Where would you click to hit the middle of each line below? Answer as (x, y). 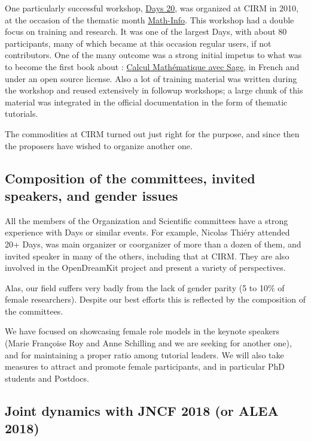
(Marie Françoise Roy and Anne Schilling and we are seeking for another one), (148, 343)
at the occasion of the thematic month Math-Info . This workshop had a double (150, 19)
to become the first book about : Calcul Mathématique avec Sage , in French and (152, 66)
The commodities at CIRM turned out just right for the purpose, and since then (152, 133)
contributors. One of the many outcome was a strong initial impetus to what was (153, 55)
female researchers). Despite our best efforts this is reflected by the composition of (155, 299)
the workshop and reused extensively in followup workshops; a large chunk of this (154, 90)
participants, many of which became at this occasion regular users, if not (138, 43)
